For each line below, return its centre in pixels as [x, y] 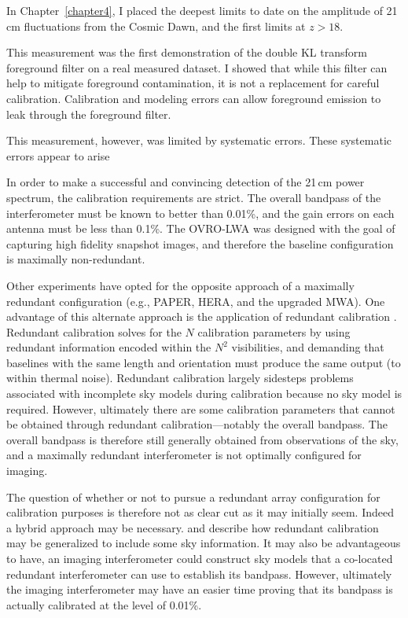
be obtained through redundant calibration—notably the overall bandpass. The [197, 424]
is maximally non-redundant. [76, 259]
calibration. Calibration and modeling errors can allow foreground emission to [194, 98]
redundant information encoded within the [109, 347]
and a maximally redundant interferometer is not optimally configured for [184, 455]
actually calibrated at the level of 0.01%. [104, 604]
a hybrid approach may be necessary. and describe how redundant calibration [193, 527]
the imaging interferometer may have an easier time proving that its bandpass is [200, 589]
